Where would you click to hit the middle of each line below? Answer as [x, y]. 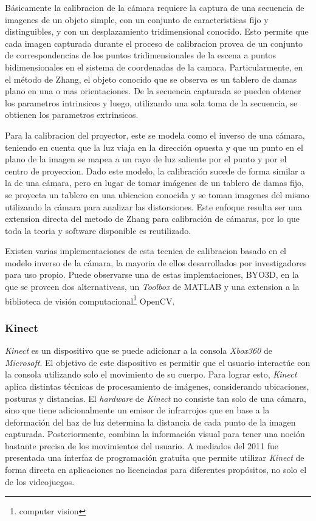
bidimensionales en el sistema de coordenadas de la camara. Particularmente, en [154, 67]
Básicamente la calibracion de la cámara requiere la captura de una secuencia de [155, 7]
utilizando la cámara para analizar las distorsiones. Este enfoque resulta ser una [154, 206]
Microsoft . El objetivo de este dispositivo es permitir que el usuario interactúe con [158, 362]
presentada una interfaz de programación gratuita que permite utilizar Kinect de [155, 457]
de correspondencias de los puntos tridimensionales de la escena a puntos [140, 55]
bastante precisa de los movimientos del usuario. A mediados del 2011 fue [142, 445]
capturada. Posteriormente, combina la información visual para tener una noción [155, 434]
